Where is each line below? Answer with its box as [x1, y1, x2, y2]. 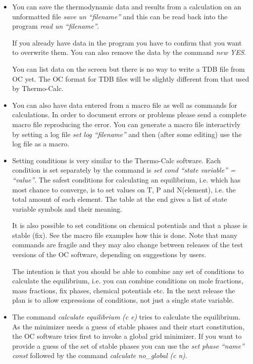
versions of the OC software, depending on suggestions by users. [12, 249, 206, 260]
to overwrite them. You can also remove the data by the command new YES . [12, 47, 246, 57]
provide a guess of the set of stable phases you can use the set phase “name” [12, 340, 245, 351]
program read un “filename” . [12, 21, 99, 31]
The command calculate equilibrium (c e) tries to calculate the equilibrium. [12, 312, 241, 322]
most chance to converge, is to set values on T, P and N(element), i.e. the [12, 184, 236, 194]
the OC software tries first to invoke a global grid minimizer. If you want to [12, 331, 242, 341]
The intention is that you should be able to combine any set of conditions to [12, 266, 244, 276]
